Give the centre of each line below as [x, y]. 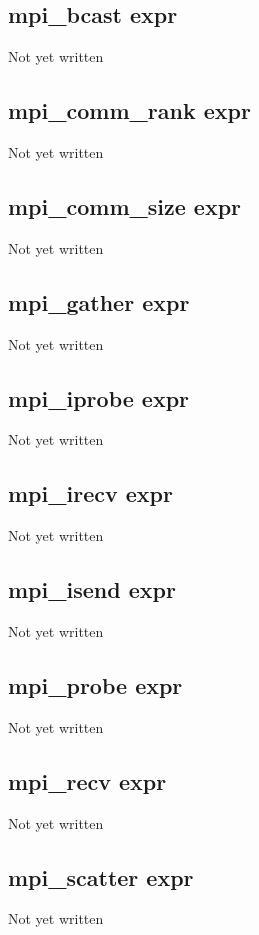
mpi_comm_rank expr [129, 110]
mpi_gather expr [99, 301]
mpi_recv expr [87, 780]
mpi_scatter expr [101, 876]
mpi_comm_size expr [125, 205]
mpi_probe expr [95, 684]
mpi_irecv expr [90, 493]
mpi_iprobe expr [99, 397]
